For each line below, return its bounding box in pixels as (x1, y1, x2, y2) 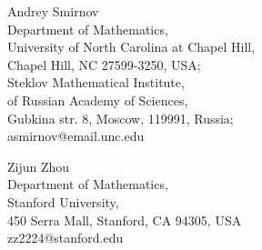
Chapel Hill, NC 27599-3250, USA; (7, 55, 201, 74)
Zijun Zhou (7, 156, 70, 175)
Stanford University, (7, 192, 119, 211)
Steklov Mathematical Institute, (7, 73, 185, 92)
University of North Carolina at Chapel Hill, (7, 37, 256, 56)
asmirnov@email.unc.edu (7, 126, 145, 145)
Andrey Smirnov (7, 2, 99, 20)
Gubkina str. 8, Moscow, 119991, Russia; (7, 108, 234, 127)
